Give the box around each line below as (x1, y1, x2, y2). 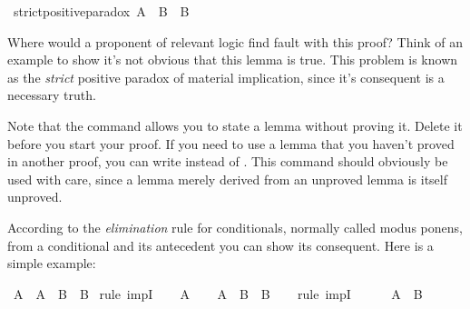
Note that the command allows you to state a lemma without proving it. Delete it (7, 115, 463, 135)
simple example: (7, 254, 96, 273)
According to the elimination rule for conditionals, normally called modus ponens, (7, 217, 463, 236)
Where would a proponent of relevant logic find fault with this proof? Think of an (7, 32, 463, 51)
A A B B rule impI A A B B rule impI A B (13, 284, 423, 303)
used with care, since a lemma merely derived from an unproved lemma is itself (7, 169, 448, 188)
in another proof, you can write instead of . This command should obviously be (7, 152, 448, 171)
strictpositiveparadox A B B (13, 2, 190, 20)
